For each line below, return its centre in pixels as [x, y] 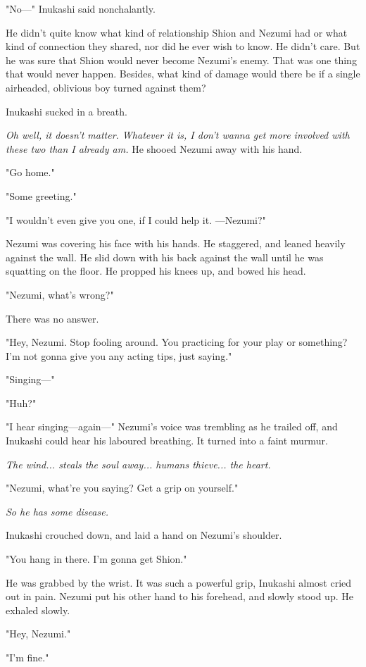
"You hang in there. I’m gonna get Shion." [96, 559]
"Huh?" [21, 403]
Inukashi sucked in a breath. [67, 111]
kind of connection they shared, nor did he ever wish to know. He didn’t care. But [183, 46]
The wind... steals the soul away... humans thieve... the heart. [138, 464]
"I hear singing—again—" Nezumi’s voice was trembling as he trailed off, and [172, 426]
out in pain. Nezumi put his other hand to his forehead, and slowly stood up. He [179, 596]
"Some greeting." [41, 195]
